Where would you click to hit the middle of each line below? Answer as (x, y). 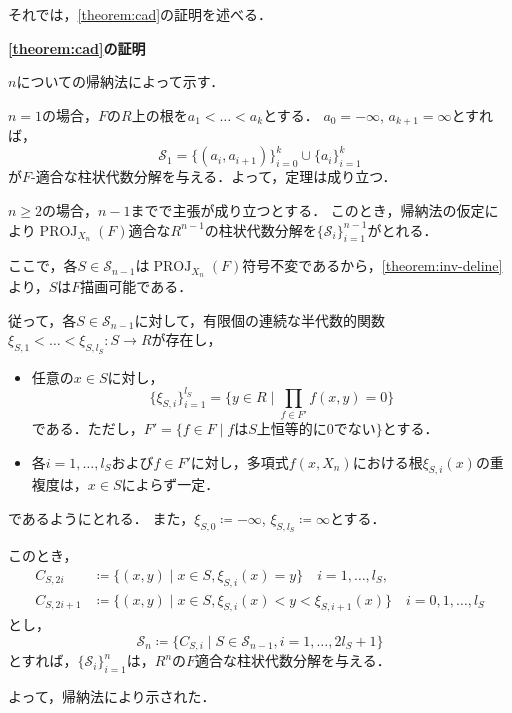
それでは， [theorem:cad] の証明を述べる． (140, 14)
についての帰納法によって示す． (120, 81)
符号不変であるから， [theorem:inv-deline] (372, 265)
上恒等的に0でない (316, 429)
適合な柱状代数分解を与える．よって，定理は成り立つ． (216, 176)
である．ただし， (87, 427)
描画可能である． (136, 286)
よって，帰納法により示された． (112, 696)
